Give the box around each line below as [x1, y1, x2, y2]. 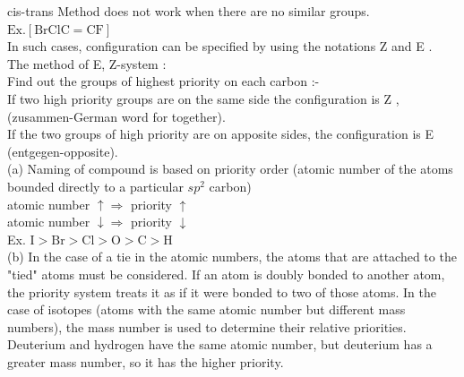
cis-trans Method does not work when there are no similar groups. [7, 2, 370, 20]
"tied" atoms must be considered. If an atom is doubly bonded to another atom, [7, 264, 445, 283]
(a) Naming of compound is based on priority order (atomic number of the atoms [7, 159, 453, 178]
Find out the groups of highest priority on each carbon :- [7, 72, 320, 90]
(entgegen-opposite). [7, 141, 118, 160]
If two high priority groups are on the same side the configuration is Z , [7, 89, 400, 107]
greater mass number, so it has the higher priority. [7, 352, 284, 371]
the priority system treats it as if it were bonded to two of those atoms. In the [7, 282, 436, 301]
